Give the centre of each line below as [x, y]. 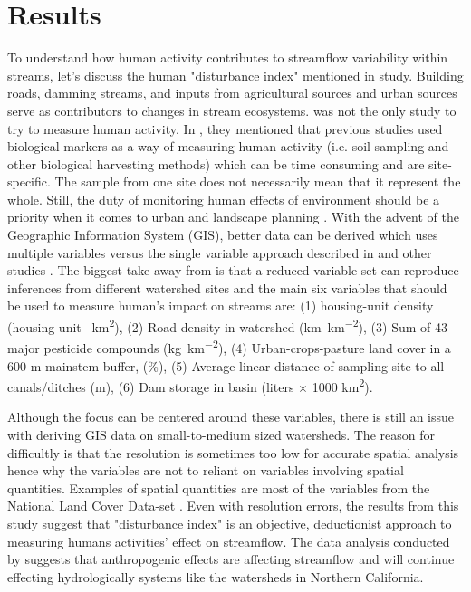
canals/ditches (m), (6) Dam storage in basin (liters [151, 386]
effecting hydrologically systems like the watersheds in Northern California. [216, 576]
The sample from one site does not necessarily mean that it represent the [258, 181]
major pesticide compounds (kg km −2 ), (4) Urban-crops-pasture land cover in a [229, 346]
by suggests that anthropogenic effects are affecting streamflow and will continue [231, 559]
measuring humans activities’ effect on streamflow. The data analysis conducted [229, 541]
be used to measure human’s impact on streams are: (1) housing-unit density [221, 306]
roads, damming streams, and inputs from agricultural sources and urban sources [232, 93]
